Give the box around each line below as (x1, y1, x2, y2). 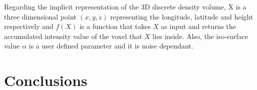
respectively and (4, 21, 53, 31)
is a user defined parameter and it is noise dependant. (28, 40, 193, 51)
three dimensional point (4, 11, 76, 21)
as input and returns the (161, 21, 236, 31)
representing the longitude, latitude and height (110, 11, 253, 21)
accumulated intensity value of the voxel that (4, 30, 142, 41)
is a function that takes (79, 21, 151, 31)
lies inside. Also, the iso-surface (152, 30, 248, 41)
